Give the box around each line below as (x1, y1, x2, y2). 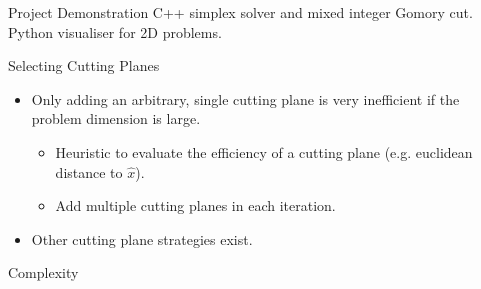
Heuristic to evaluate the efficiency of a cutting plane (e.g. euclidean (55, 141, 473, 162)
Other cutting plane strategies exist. (31, 228, 253, 249)
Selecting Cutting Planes (8, 55, 160, 76)
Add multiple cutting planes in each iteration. (55, 195, 336, 216)
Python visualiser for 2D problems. (8, 21, 222, 42)
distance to (55, 161, 123, 182)
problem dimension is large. (31, 108, 201, 129)
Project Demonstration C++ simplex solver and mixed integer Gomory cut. (8, 2, 473, 22)
